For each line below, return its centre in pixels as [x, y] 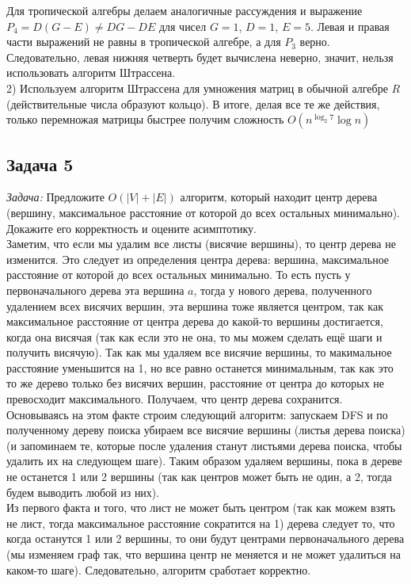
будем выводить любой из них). [83, 492]
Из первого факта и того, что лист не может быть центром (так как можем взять [201, 508]
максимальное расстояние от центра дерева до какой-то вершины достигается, [195, 321]
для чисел [183, 26]
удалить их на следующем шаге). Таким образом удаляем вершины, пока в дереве [204, 461]
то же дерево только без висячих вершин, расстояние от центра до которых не [196, 383]
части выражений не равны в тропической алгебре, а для [144, 42]
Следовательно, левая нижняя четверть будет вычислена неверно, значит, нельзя [200, 57]
